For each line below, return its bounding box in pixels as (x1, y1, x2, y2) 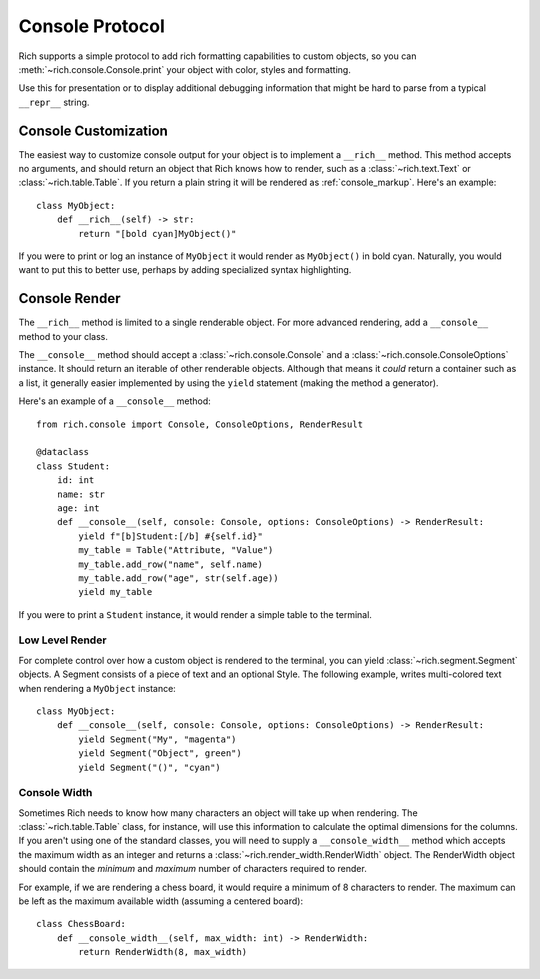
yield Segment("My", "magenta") (78, 733, 237, 745)
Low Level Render (18, 633, 107, 647)
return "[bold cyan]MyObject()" (78, 228, 237, 239)
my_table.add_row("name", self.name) (78, 558, 264, 570)
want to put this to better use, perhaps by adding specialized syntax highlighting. (18, 264, 352, 276)
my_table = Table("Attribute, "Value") (78, 545, 274, 556)
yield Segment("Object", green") (78, 748, 242, 759)
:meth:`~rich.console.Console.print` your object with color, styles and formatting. (18, 63, 352, 75)
